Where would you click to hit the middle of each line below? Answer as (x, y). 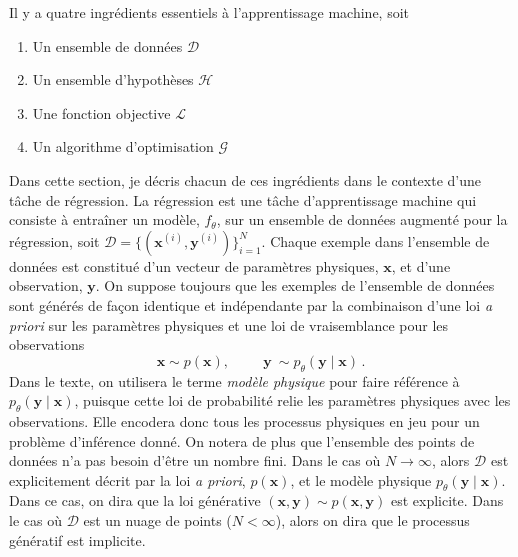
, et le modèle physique (361, 479)
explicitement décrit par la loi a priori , (127, 479)
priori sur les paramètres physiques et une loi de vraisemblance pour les (229, 324)
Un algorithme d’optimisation (123, 146)
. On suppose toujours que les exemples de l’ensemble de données (295, 285)
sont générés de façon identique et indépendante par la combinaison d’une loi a (251, 304)
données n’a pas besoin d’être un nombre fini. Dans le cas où (195, 460)
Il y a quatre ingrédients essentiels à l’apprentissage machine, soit (209, 12)
